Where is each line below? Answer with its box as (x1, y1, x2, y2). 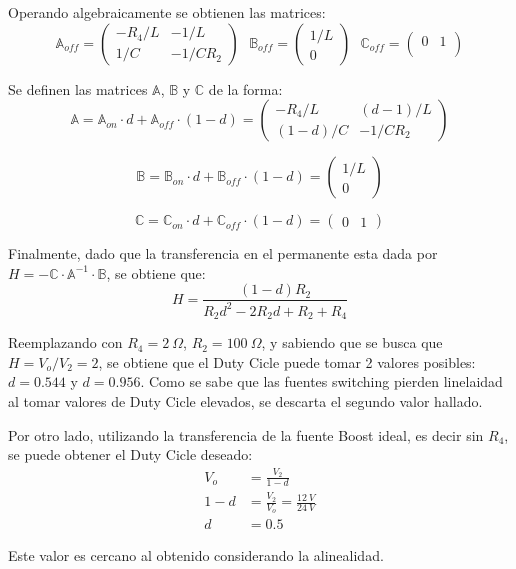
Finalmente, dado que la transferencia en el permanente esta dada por (8, 243, 438, 264)
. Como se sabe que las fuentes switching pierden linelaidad (140, 371, 503, 392)
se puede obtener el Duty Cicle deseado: (8, 444, 253, 465)
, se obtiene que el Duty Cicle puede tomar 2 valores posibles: (98, 351, 476, 372)
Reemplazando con (8, 332, 123, 353)
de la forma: (208, 78, 283, 99)
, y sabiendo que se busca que (261, 332, 443, 353)
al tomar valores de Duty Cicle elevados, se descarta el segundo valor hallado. (8, 391, 483, 412)
